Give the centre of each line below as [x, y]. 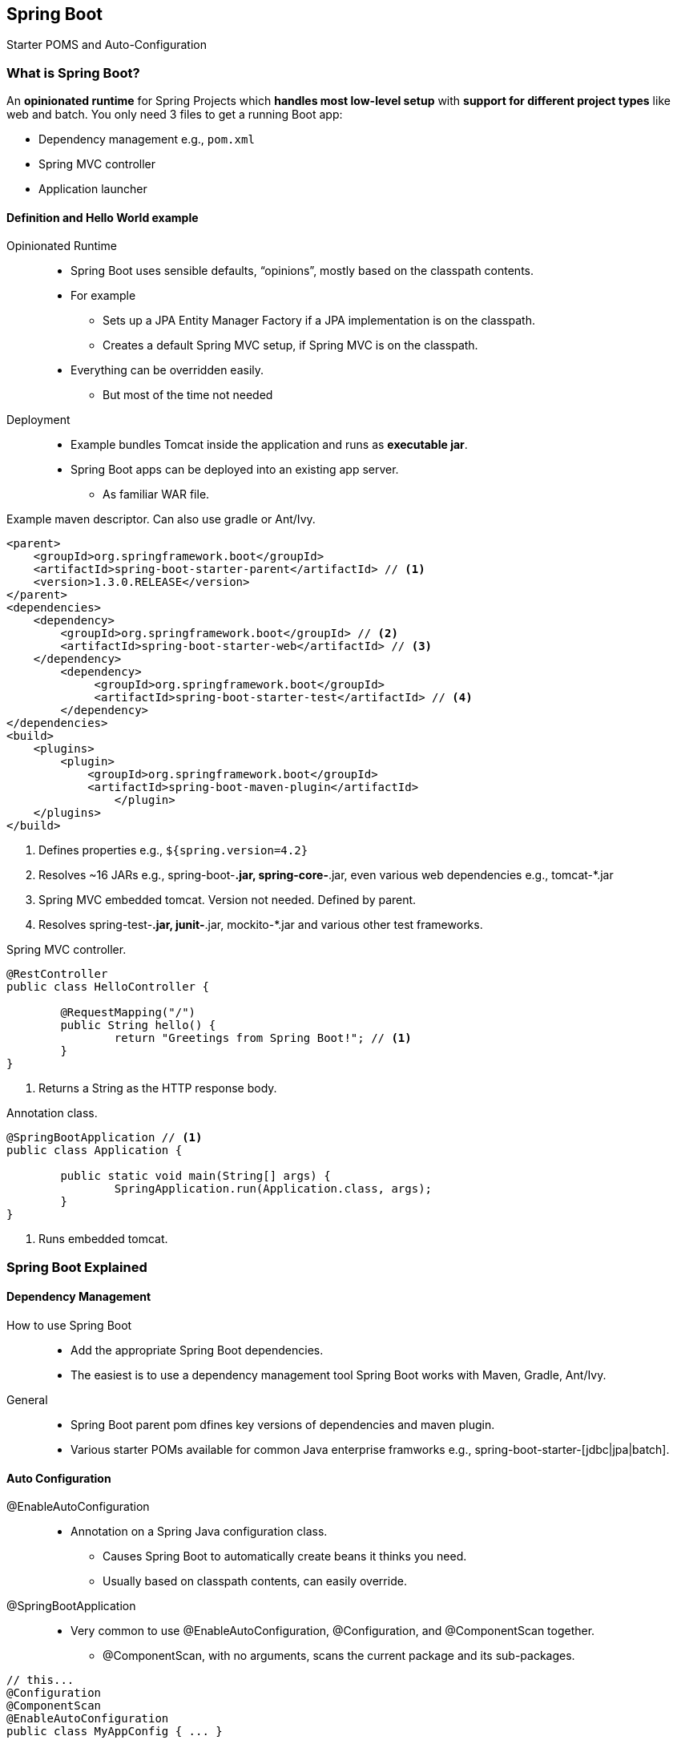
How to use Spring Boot [69, 1325]
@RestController [57, 974]
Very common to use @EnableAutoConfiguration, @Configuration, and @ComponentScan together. [333, 1631]
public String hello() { [138, 1025]
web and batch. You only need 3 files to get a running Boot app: [175, 115]
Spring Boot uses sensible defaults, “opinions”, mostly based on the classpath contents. [302, 271]
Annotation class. [52, 1113]
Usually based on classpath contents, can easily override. [255, 1581]
